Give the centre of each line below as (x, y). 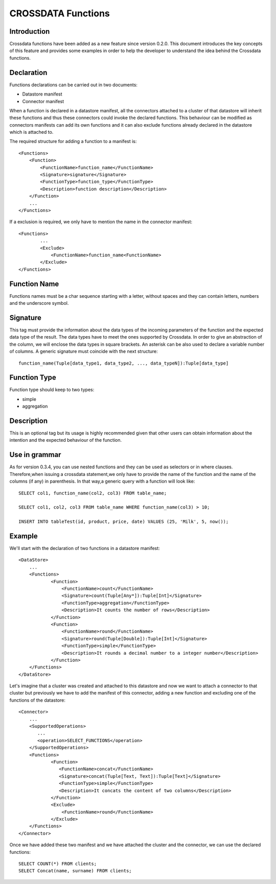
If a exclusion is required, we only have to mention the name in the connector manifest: (101, 222)
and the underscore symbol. (39, 303)
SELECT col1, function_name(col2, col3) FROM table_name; (93, 493)
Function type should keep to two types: (52, 390)
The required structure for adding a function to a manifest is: (73, 141)
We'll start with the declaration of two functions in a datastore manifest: (85, 548)
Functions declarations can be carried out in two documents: (74, 85)
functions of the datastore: (38, 700)
